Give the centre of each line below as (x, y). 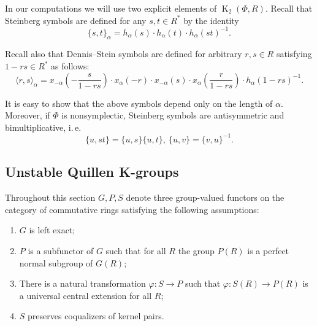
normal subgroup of (56, 262)
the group (196, 250)
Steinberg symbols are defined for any (76, 20)
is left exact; (52, 230)
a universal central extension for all (86, 295)
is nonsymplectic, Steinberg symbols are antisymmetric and (173, 115)
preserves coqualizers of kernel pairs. (96, 316)
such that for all (136, 250)
